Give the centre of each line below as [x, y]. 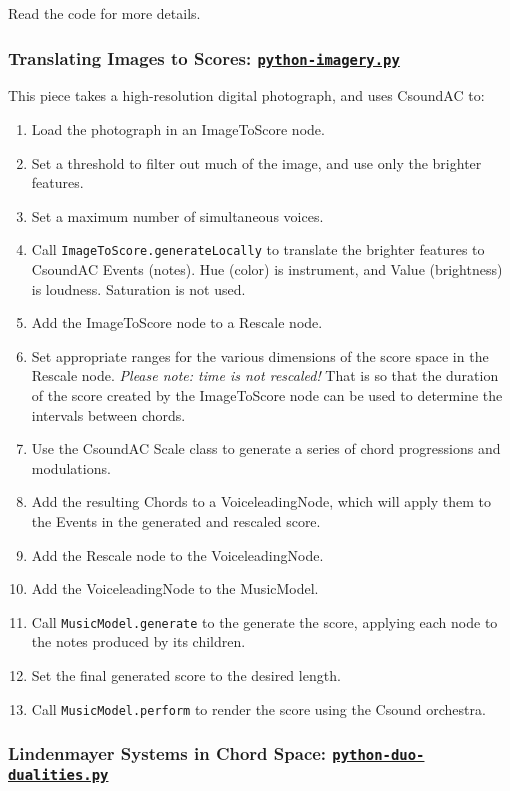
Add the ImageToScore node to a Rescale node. [177, 322]
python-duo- [378, 755]
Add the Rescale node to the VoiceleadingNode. [177, 554]
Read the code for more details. [104, 13]
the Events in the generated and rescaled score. [176, 520]
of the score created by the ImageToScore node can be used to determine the [267, 394]
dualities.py [58, 774]
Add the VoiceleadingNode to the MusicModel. [175, 588]
